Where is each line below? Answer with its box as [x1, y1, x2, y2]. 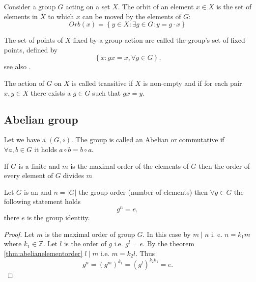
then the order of [199, 160, 250, 171]
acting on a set [65, 1, 110, 11]
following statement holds [4, 196, 81, 206]
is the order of [64, 238, 107, 249]
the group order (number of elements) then [79, 186, 208, 197]
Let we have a [4, 134, 46, 145]
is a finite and [18, 160, 60, 171]
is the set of [216, 1, 252, 11]
